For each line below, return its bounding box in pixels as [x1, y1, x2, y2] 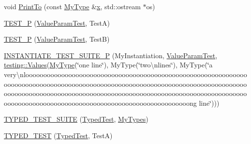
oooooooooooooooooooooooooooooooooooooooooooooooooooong [4, 97, 197, 108]
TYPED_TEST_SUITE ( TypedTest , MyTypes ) [4, 114, 148, 124]
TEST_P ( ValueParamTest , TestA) [4, 17, 110, 28]
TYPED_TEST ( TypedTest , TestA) [4, 130, 113, 140]
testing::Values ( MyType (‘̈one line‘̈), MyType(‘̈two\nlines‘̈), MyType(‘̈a [4, 60, 213, 70]
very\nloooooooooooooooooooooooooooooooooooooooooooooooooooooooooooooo [4, 69, 247, 79]
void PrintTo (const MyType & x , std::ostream [4, 1, 141, 11]
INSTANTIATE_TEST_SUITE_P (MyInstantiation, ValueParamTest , [4, 50, 218, 60]
